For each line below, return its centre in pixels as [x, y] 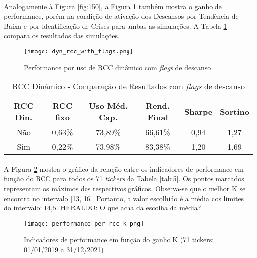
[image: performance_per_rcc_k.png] [84, 224]
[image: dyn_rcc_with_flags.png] [79, 51]
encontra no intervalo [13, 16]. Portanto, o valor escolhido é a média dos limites [124, 198]
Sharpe [198, 111]
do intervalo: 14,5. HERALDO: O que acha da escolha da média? [103, 208]
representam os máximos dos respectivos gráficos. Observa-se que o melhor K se [125, 188]
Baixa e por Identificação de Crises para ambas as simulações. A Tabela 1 [116, 26]
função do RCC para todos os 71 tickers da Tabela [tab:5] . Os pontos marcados [124, 179]
